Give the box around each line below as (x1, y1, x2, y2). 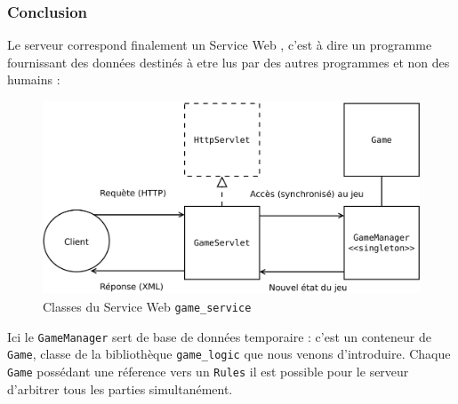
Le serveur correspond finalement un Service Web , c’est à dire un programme (7, 36, 432, 54)
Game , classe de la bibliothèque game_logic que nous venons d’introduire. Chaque (7, 345, 451, 363)
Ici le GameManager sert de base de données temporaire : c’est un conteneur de (7, 327, 431, 345)
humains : (7, 70, 60, 89)
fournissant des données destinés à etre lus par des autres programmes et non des (7, 52, 450, 71)
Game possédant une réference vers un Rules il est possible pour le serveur (7, 361, 409, 380)
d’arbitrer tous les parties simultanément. (7, 379, 233, 398)
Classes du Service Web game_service (43, 297, 252, 315)
